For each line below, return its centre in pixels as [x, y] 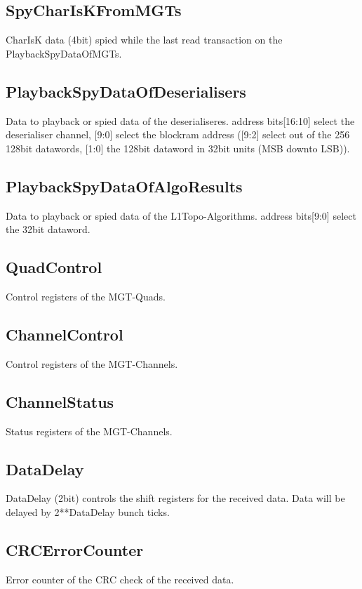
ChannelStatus [60, 401]
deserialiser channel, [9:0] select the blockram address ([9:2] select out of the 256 [178, 134]
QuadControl [54, 267]
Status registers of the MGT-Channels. [89, 431]
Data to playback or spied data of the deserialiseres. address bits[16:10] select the [180, 120]
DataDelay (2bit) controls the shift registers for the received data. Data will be [175, 498]
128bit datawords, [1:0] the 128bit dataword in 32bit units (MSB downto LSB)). [178, 148]
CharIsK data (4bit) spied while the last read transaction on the [144, 40]
